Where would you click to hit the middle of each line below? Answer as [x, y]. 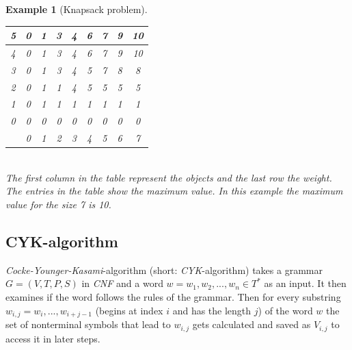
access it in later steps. [53, 338]
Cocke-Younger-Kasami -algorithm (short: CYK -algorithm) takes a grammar [164, 270]
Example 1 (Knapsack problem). [77, 9]
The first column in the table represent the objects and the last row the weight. [169, 177]
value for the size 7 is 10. [58, 204]
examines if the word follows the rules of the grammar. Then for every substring [173, 297]
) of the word [285, 310]
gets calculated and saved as [252, 324]
